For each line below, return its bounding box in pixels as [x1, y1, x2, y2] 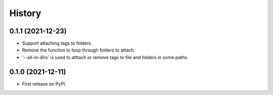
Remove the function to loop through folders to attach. [22, 47, 135, 53]
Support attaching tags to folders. [22, 40, 93, 46]
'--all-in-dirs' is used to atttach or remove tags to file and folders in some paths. [22, 54, 189, 60]
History [9, 8, 41, 19]
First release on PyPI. [22, 81, 67, 87]
